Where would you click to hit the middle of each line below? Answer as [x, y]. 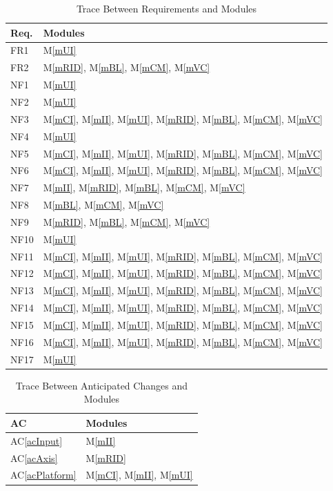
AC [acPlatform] [43, 475]
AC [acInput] [37, 440]
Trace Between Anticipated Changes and [101, 385]
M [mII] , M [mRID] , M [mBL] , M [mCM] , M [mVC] [144, 187]
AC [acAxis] [34, 458]
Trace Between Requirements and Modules [166, 8]
